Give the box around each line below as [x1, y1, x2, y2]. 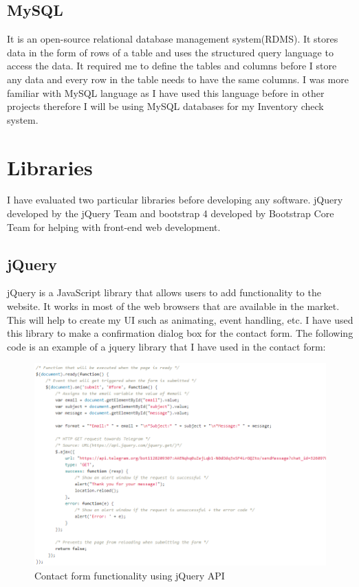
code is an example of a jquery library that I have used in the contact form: [7, 339, 326, 353]
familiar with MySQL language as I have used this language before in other [7, 85, 325, 100]
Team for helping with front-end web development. [7, 219, 221, 234]
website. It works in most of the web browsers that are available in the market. [7, 299, 340, 313]
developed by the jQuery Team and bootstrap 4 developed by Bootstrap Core [7, 206, 334, 221]
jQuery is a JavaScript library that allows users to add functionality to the [7, 285, 321, 300]
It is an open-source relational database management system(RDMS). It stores [7, 32, 338, 46]
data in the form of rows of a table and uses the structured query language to [7, 45, 334, 59]
